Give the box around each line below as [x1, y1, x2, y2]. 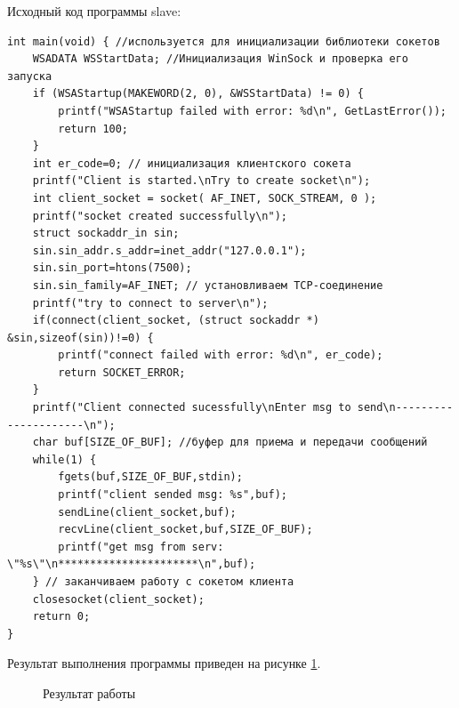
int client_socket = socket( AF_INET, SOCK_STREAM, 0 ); [32, 191, 377, 205]
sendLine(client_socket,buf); [58, 505, 237, 519]
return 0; [32, 610, 91, 624]
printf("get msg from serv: [58, 540, 224, 553]
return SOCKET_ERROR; [58, 366, 186, 379]
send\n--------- [357, 401, 454, 414]
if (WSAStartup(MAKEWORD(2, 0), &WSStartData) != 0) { [32, 87, 364, 101]
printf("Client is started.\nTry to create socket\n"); [32, 174, 371, 188]
